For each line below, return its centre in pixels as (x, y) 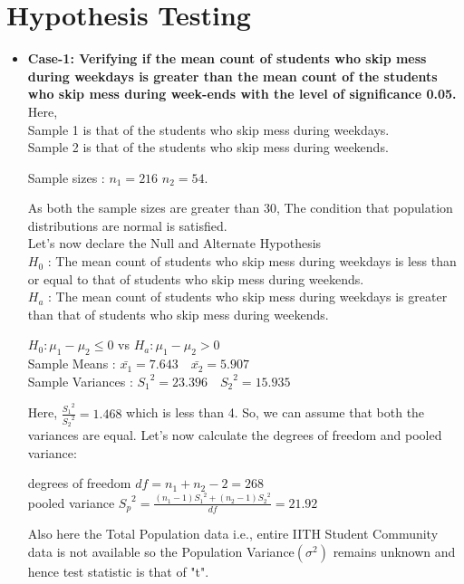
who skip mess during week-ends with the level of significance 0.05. (242, 94)
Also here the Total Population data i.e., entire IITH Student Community (233, 534)
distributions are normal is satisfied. (127, 225)
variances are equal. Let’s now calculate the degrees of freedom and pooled (235, 434)
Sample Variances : (80, 381)
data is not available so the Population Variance (161, 551)
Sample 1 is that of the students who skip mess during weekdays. (208, 129)
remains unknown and (394, 551)
